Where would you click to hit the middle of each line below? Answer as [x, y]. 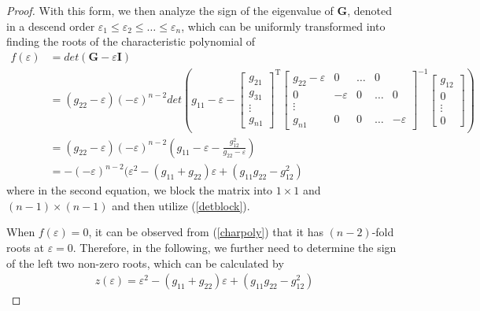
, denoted [369, 10]
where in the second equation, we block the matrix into [140, 190]
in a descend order [51, 26]
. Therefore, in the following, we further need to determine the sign [234, 247]
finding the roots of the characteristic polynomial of [131, 41]
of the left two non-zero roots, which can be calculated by [145, 263]
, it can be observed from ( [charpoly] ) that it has [206, 232]
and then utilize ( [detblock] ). [181, 205]
